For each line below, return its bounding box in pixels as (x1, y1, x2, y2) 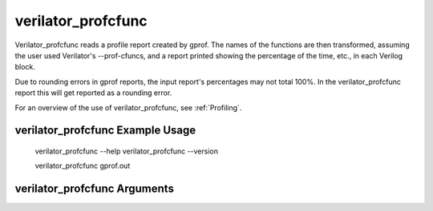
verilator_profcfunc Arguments (14, 182, 174, 196)
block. (14, 62, 36, 72)
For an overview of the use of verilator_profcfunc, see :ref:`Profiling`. (14, 102, 242, 112)
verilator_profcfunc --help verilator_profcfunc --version (34, 146, 218, 156)
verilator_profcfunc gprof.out (34, 161, 131, 171)
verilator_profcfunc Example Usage (14, 124, 196, 137)
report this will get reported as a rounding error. (14, 88, 172, 98)
